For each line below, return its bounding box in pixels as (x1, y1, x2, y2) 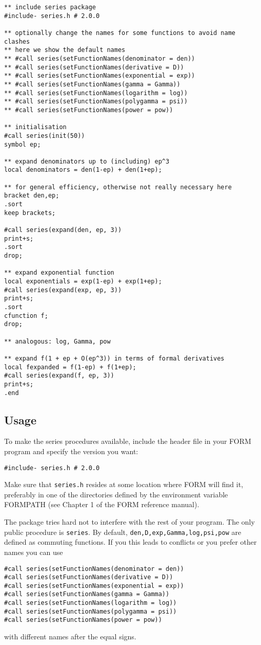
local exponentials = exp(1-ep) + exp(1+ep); (4, 278, 162, 285)
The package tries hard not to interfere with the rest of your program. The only (4, 516, 255, 527)
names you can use (4, 546, 63, 557)
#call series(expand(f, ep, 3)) (4, 372, 114, 380)
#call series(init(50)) (4, 132, 85, 139)
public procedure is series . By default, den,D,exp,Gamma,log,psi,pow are (4, 526, 242, 537)
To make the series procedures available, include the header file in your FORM (4, 436, 251, 446)
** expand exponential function (4, 269, 114, 277)
